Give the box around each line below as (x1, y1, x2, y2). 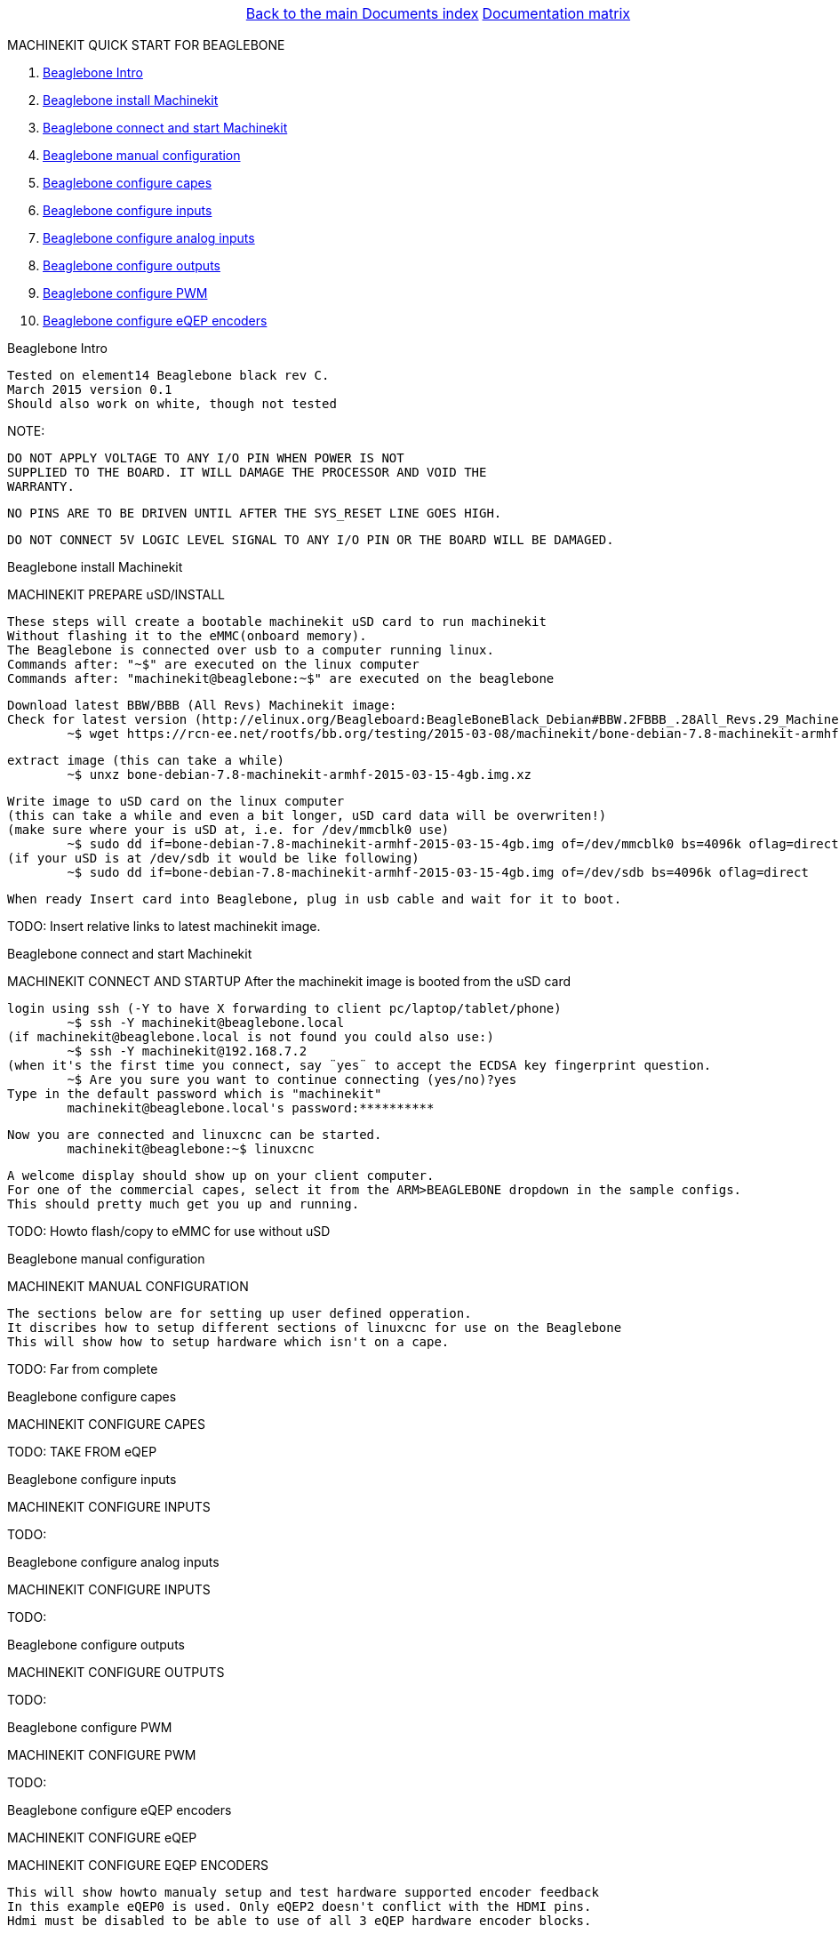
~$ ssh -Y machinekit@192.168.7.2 (67, 1044, 308, 1058)
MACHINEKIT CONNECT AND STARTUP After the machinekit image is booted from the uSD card (7, 974, 571, 989)
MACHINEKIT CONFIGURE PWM (7, 1747, 196, 1762)
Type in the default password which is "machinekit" (7, 1087, 382, 1101)
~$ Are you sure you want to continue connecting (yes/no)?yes (67, 1072, 517, 1087)
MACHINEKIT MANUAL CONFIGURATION (7, 1279, 249, 1294)
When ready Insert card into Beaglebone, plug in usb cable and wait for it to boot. (7, 892, 622, 906)
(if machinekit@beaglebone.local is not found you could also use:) (7, 1030, 494, 1044)
